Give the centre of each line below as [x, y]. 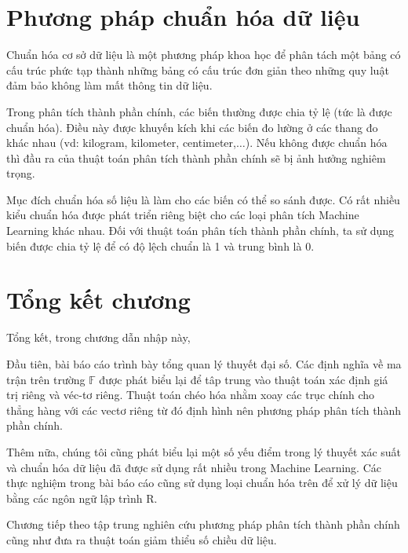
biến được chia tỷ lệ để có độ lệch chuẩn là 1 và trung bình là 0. [160, 245]
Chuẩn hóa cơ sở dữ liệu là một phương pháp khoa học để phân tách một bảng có [204, 55]
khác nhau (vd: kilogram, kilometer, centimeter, [121, 143]
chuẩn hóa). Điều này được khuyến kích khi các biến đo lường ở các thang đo [192, 127]
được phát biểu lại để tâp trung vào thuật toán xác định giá [244, 379]
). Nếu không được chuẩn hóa [316, 143]
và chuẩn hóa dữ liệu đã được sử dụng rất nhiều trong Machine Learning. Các [194, 467]
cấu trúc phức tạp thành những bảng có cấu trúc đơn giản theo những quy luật [198, 70]
